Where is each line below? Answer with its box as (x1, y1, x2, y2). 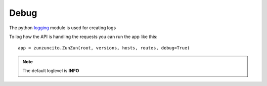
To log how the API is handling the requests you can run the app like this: (9, 34, 158, 40)
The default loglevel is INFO (22, 68, 79, 74)
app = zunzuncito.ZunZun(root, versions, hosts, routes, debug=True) (18, 45, 190, 51)
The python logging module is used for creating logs (9, 25, 116, 31)
